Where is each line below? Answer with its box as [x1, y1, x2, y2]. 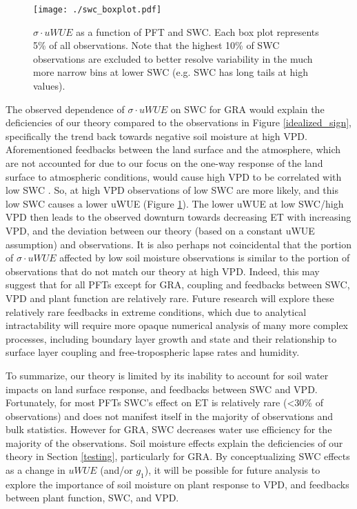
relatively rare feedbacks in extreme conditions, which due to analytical [6, 304, 307, 319]
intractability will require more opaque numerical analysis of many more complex [6, 318, 348, 332]
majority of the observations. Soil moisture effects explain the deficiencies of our [6, 435, 343, 450]
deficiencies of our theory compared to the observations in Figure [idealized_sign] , [6, 115, 352, 130]
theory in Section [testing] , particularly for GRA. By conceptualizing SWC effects [6, 449, 350, 463]
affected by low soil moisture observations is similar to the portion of [59, 250, 350, 265]
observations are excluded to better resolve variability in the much [33, 51, 313, 66]
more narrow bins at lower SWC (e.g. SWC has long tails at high [33, 65, 308, 79]
